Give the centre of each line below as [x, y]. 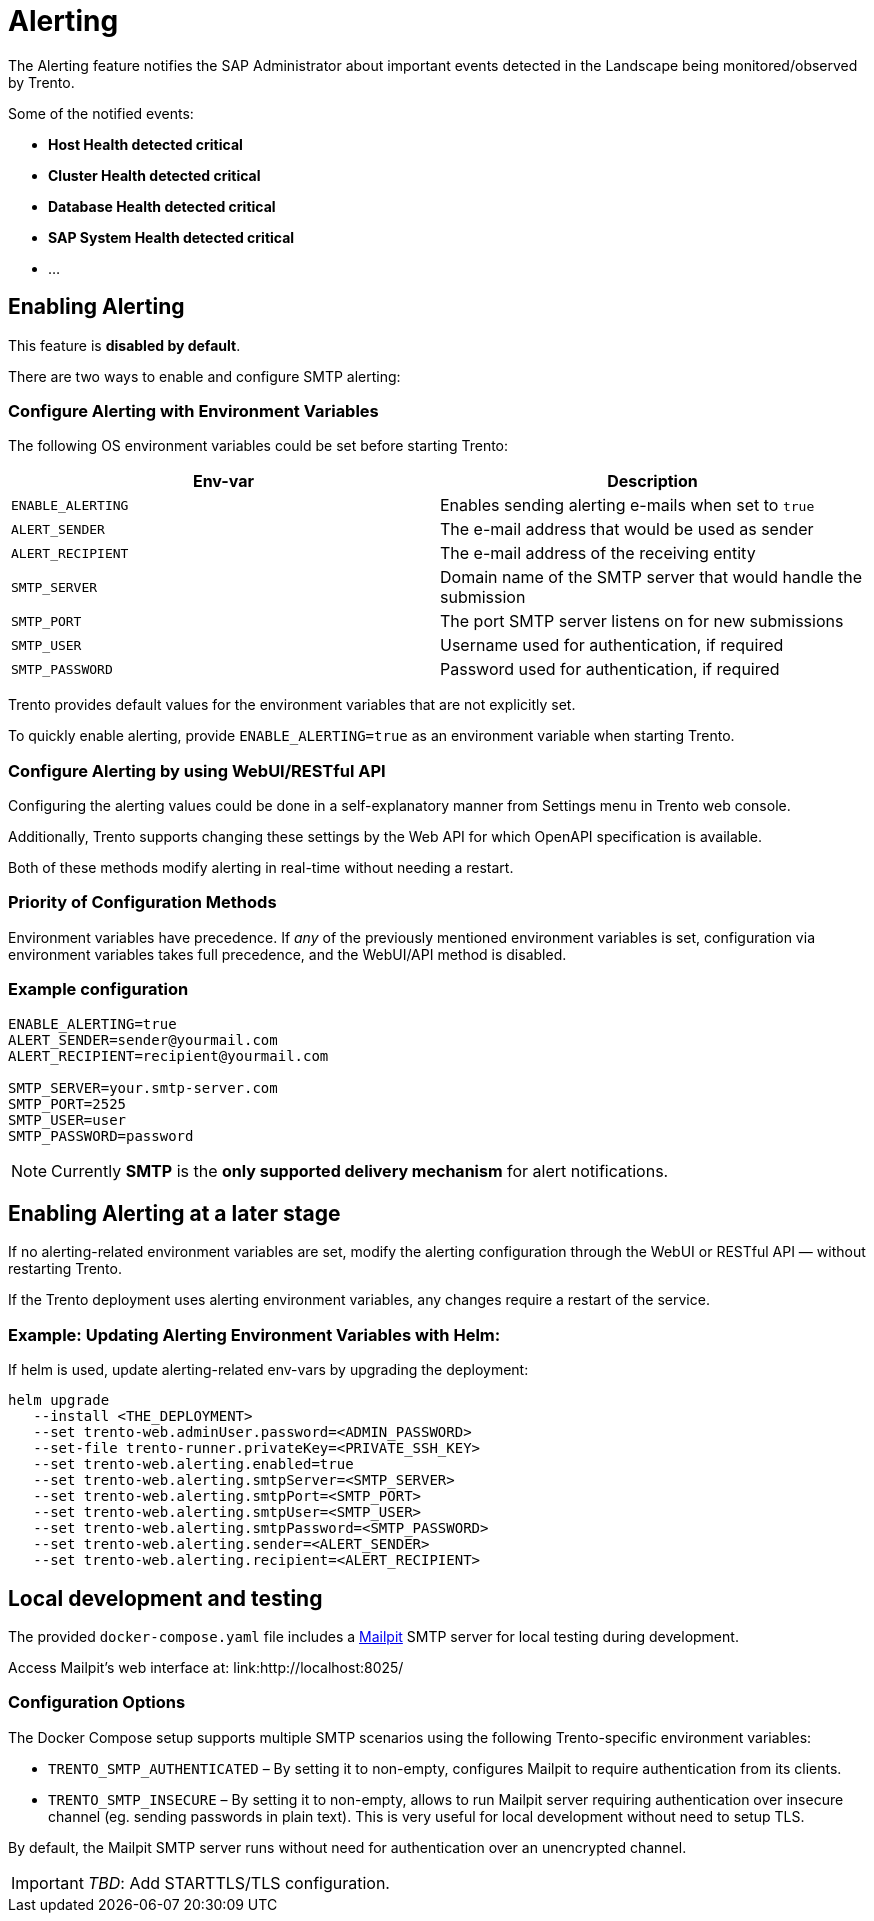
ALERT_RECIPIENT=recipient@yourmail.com [168, 1055]
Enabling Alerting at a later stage [174, 1214]
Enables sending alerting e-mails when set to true [627, 505]
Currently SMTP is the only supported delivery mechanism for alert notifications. [360, 1170]
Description [652, 481]
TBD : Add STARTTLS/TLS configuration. [238, 1882]
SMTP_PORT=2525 [67, 1103]
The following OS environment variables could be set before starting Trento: [258, 446]
